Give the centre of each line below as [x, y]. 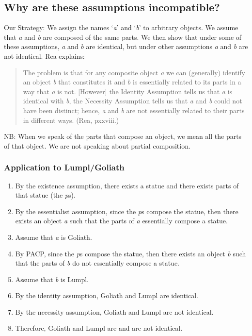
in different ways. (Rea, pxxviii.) [71, 120]
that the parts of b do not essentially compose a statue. [97, 263]
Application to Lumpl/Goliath [64, 167]
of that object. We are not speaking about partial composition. [97, 145]
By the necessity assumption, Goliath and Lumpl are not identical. [114, 311]
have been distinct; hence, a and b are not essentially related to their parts [134, 110]
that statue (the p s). [45, 195]
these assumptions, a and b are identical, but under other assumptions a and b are [126, 46]
